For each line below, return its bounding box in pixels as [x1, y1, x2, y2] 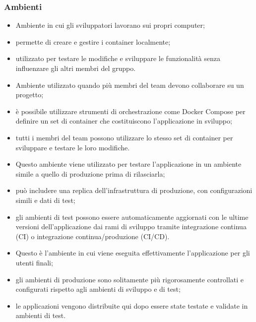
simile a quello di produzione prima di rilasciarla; [15, 168, 165, 179]
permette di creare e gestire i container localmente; [15, 36, 171, 47]
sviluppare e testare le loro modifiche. [15, 142, 130, 152]
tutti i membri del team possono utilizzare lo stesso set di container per [15, 132, 233, 142]
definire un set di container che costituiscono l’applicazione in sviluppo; [15, 116, 232, 126]
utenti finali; [15, 257, 53, 267]
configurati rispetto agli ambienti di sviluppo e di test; [15, 284, 181, 294]
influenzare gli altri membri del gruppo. [15, 63, 136, 73]
